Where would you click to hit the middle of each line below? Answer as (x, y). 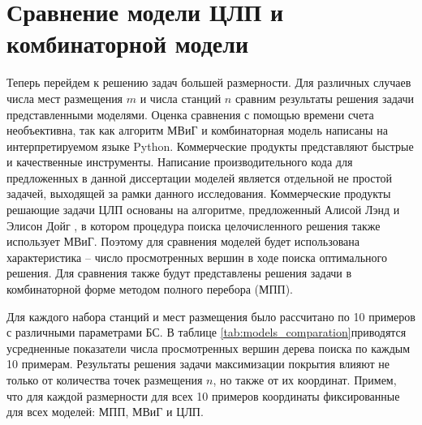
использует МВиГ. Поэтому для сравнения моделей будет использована (183, 241)
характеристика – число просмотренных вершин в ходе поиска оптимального (197, 257)
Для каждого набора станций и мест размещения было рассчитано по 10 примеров (211, 316)
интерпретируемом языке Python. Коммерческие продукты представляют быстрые (210, 146)
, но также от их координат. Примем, (305, 380)
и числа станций (181, 98)
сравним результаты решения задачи (324, 98)
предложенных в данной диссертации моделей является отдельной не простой (199, 177)
